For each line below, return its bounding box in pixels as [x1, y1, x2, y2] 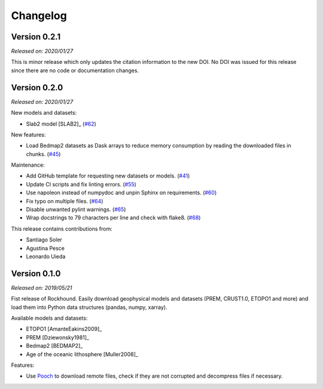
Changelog [11, 9, 67, 22]
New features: [11, 131, 46, 138]
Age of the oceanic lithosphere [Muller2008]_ [26, 350, 139, 358]
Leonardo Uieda [26, 253, 66, 260]
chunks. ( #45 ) [26, 150, 61, 158]
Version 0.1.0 [11, 268, 61, 278]
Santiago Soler [26, 236, 63, 243]
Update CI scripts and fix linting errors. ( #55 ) [26, 180, 137, 188]
